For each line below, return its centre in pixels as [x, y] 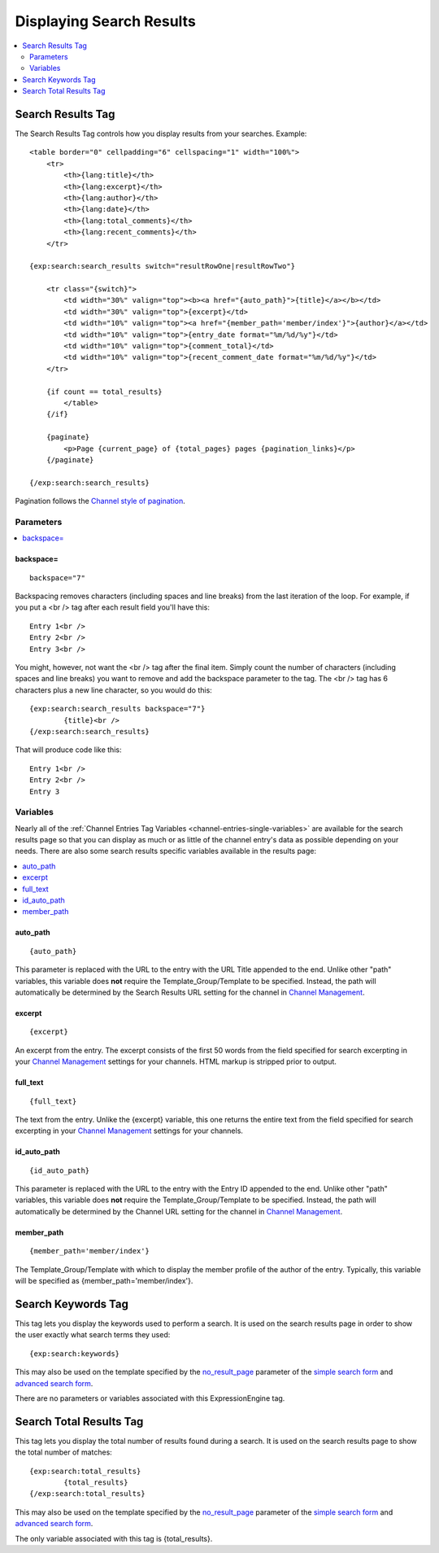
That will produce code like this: [68, 750]
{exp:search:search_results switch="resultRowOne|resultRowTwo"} [163, 266]
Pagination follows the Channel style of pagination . [100, 501]
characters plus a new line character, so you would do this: [114, 690]
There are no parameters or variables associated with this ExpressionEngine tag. [150, 1398]
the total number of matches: [64, 1452]
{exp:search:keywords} [75, 1354]
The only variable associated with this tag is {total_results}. [114, 1538]
